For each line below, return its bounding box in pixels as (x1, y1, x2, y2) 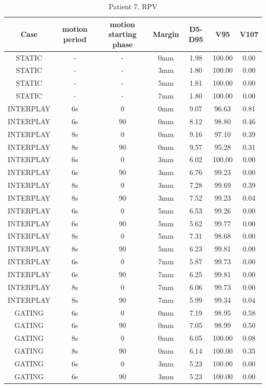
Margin (152, 29, 179, 40)
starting (108, 29, 137, 40)
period (63, 33, 87, 44)
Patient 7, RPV (108, 1, 158, 11)
